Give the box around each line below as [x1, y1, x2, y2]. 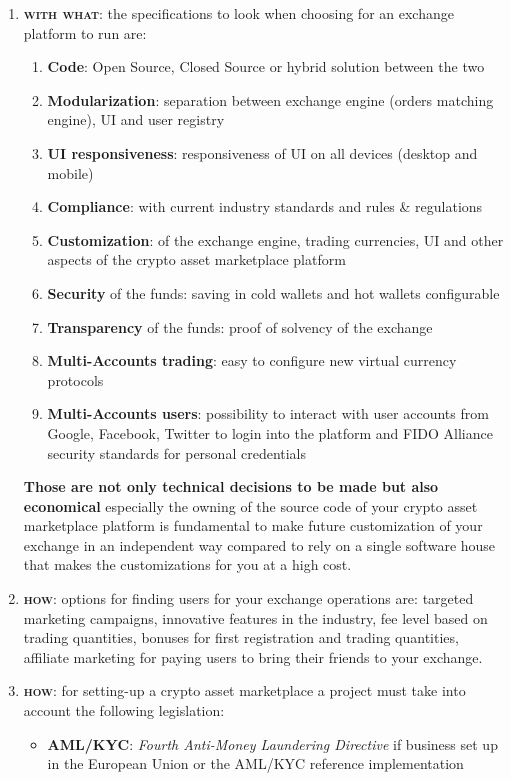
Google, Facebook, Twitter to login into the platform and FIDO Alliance [47, 422, 493, 443]
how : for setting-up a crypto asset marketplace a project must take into [23, 680, 466, 701]
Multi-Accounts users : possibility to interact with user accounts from [47, 403, 489, 424]
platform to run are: [23, 22, 147, 43]
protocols [47, 369, 104, 390]
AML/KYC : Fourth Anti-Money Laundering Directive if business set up [47, 733, 498, 754]
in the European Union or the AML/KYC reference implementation [47, 753, 464, 774]
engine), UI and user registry [47, 109, 225, 130]
